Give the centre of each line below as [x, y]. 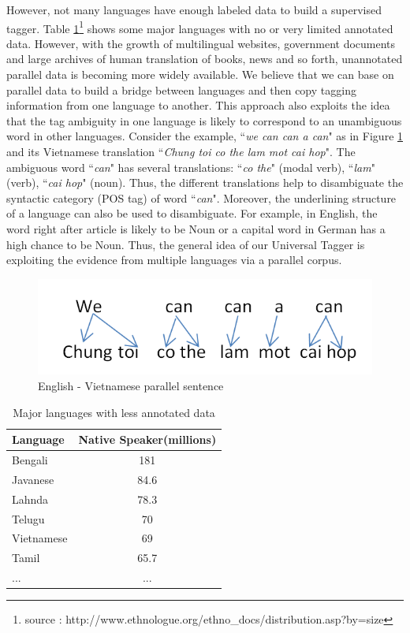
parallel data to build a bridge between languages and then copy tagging [181, 89]
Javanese [33, 479]
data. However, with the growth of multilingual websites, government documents [201, 43]
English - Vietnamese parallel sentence [131, 386]
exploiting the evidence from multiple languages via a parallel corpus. [174, 260]
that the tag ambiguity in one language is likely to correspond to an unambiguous [204, 120]
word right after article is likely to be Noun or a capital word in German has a [196, 228]
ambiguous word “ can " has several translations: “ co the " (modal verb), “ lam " [191, 167]
